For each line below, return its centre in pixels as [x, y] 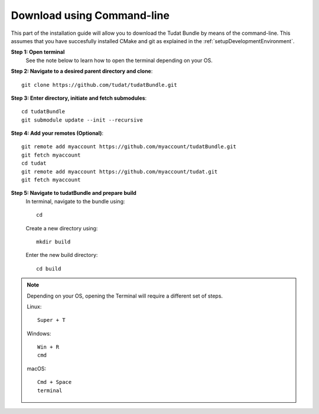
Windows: [39, 333]
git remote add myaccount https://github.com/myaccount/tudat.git [120, 172]
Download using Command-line [90, 15]
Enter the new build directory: [62, 255]
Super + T [51, 320]
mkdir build [53, 242]
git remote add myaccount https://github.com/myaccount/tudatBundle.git [129, 147]
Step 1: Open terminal [38, 52]
